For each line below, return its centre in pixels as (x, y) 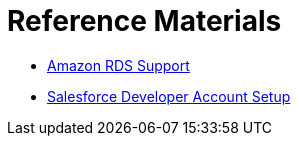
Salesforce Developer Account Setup (169, 96)
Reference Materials (144, 21)
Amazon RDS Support (118, 65)
